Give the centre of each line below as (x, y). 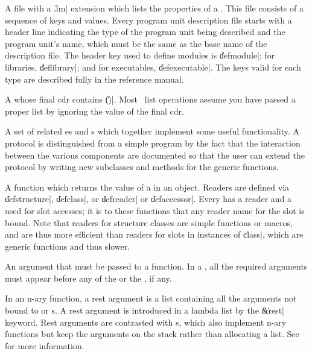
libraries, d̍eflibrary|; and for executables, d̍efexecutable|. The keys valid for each (153, 67)
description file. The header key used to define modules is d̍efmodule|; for (140, 55)
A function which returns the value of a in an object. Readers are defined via (147, 187)
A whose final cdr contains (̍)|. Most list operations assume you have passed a (150, 99)
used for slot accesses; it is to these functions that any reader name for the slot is (155, 210)
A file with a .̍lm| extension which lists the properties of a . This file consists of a (154, 8)
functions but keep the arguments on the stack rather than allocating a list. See (152, 334)
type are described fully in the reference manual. (94, 79)
